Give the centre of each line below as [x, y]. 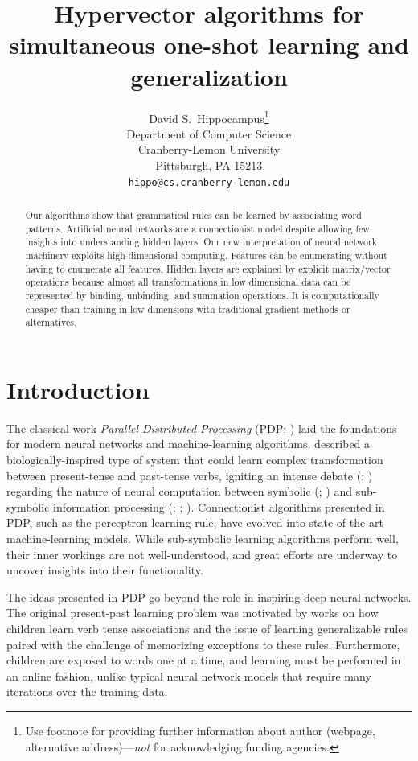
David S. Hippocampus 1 [209, 117]
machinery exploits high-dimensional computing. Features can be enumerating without [206, 255]
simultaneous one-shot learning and [209, 45]
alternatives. [51, 322]
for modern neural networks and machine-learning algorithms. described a [189, 444]
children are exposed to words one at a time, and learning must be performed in [204, 660]
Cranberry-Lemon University [209, 149]
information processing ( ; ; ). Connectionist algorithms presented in [219, 506]
